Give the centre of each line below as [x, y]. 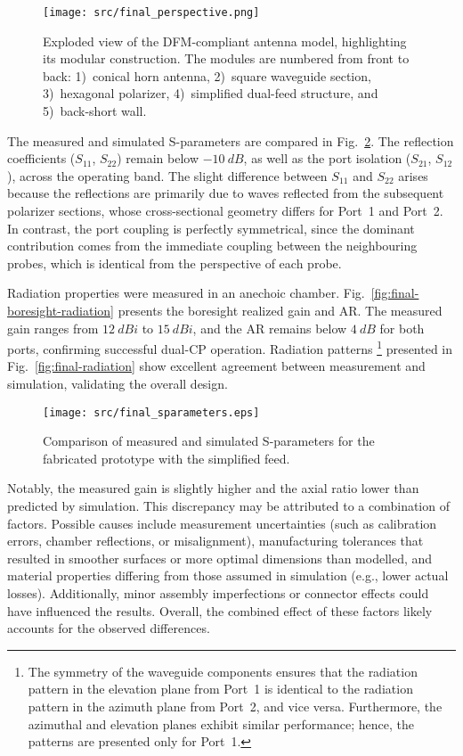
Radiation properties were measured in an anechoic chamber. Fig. [186, 293]
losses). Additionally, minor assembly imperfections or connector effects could [218, 593]
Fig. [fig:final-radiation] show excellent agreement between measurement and [216, 366]
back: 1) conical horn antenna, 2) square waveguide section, [207, 75]
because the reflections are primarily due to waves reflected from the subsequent [226, 193]
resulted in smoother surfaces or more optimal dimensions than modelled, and [220, 558]
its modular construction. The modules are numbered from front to [226, 58]
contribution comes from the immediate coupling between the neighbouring [212, 246]
